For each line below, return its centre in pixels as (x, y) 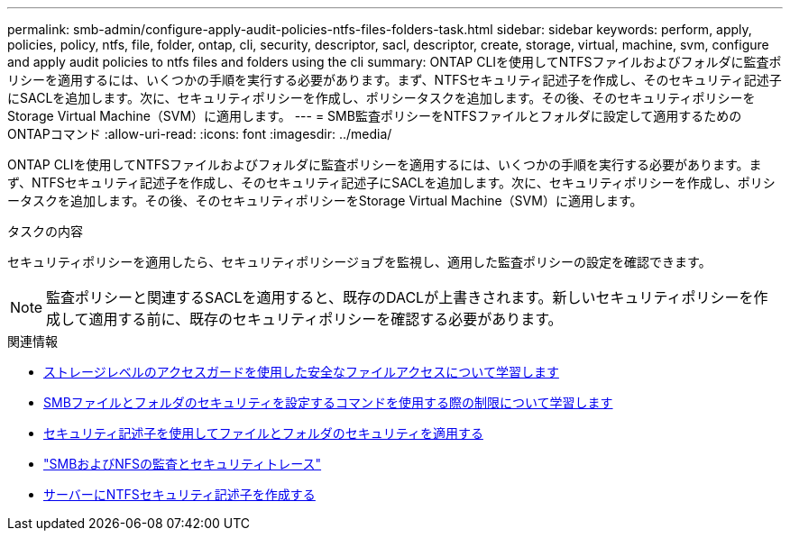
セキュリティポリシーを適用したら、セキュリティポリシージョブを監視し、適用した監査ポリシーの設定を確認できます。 (359, 262)
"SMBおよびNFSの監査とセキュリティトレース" (183, 464)
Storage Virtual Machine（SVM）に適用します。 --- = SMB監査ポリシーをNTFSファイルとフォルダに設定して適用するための (375, 116)
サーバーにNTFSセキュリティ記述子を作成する (179, 494)
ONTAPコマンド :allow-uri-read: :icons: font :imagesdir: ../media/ (200, 134)
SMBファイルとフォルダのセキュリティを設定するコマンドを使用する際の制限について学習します (328, 402)
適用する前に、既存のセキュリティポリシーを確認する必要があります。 (326, 319)
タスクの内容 (45, 231)
